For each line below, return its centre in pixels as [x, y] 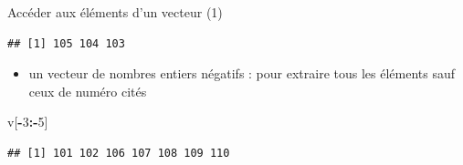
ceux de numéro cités [88, 91]
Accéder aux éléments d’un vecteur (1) [115, 12]
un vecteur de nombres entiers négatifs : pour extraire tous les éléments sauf [242, 73]
